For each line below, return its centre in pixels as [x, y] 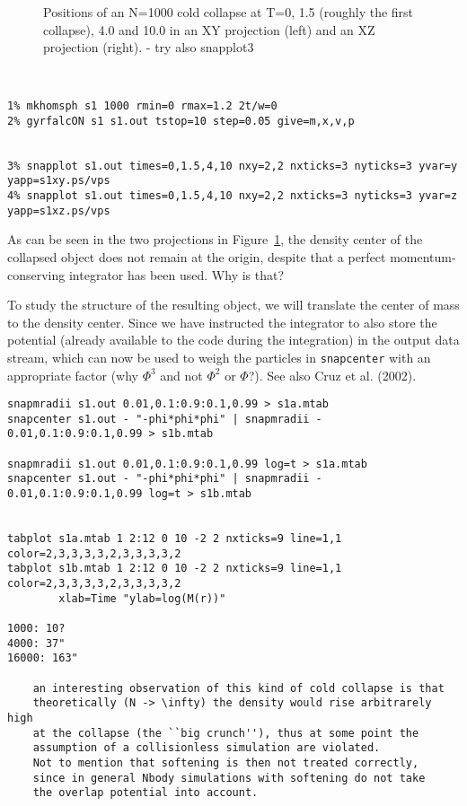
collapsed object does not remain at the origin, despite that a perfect [197, 256]
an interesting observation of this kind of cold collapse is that [238, 688]
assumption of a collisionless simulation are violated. [207, 748]
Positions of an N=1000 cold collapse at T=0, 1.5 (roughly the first [229, 12]
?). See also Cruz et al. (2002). [332, 375]
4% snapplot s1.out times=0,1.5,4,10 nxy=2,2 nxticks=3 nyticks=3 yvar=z [233, 196]
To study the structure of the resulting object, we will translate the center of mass [233, 305]
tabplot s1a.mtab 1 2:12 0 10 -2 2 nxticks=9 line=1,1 [175, 539]
